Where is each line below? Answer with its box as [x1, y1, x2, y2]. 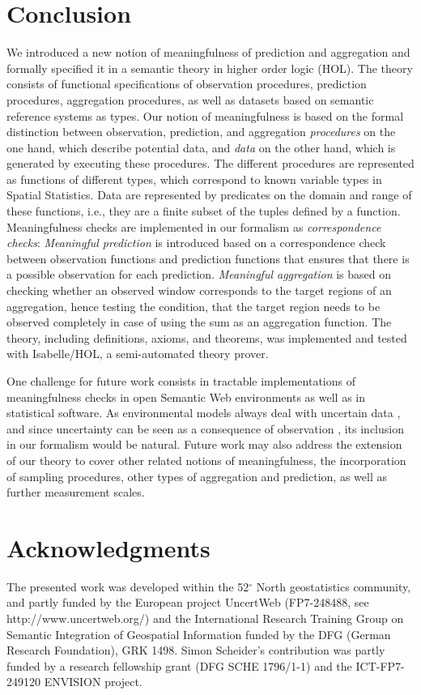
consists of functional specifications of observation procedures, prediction [6, 75, 367, 92]
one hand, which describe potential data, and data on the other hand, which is [6, 139, 396, 156]
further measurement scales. [6, 484, 145, 501]
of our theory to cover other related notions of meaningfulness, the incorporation [6, 451, 406, 468]
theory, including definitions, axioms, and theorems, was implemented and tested [6, 329, 407, 346]
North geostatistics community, [256, 578, 411, 595]
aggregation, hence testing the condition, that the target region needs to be [6, 297, 381, 314]
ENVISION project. [44, 673, 142, 690]
